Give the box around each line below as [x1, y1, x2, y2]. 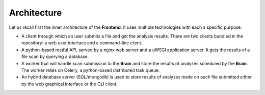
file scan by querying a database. [21, 54, 89, 59]
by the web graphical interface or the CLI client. [21, 81, 118, 87]
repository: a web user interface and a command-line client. [21, 40, 142, 46]
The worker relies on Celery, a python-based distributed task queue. [21, 67, 160, 73]
